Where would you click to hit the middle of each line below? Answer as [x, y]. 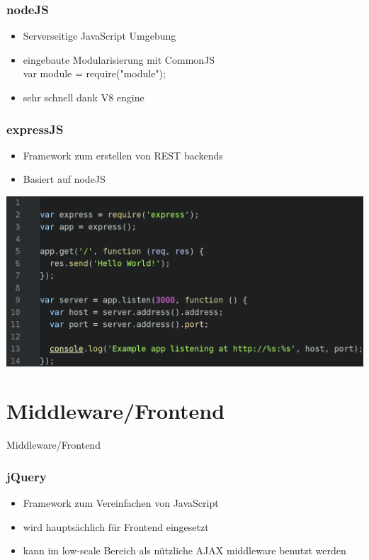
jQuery [27, 476]
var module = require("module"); [94, 73]
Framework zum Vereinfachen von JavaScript [121, 503]
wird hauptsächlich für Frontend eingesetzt [116, 526]
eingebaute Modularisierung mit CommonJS [119, 59]
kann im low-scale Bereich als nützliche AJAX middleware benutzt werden [184, 550]
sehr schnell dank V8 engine [84, 97]
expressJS [35, 129]
